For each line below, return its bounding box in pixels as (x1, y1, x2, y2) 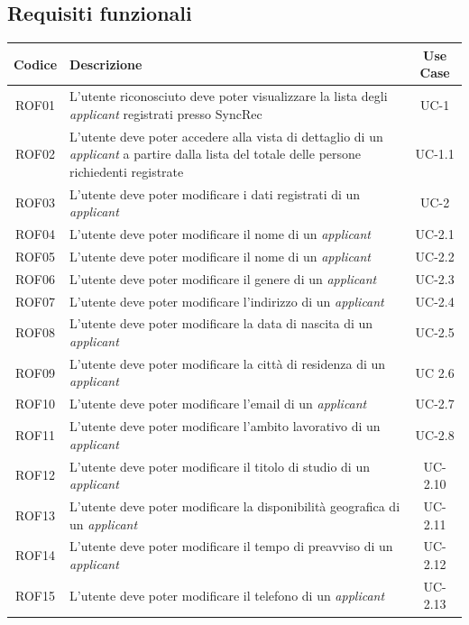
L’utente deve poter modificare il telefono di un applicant (69, 585, 385, 604)
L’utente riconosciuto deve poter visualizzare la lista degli (69, 87, 388, 106)
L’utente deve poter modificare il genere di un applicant (69, 269, 377, 288)
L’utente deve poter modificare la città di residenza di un (69, 354, 386, 372)
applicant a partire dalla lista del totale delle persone (69, 144, 362, 163)
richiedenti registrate (69, 161, 184, 180)
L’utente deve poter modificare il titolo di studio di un (69, 456, 370, 475)
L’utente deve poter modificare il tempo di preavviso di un (69, 537, 393, 556)
